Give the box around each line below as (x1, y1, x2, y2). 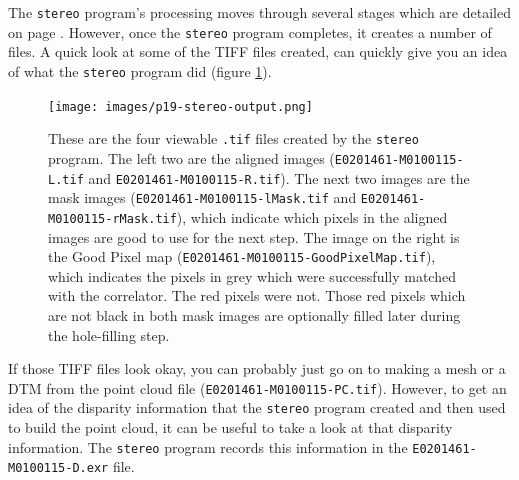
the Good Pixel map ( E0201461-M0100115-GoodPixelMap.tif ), (48, 246, 436, 267)
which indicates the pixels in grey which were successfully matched (48, 265, 456, 286)
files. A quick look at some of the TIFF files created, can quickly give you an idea (8, 41, 508, 62)
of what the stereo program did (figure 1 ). (8, 60, 272, 81)
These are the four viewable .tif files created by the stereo (48, 128, 419, 149)
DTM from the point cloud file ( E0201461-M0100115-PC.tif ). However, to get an (8, 377, 507, 398)
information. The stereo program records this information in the (8, 436, 408, 457)
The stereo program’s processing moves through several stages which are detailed (8, 2, 511, 22)
